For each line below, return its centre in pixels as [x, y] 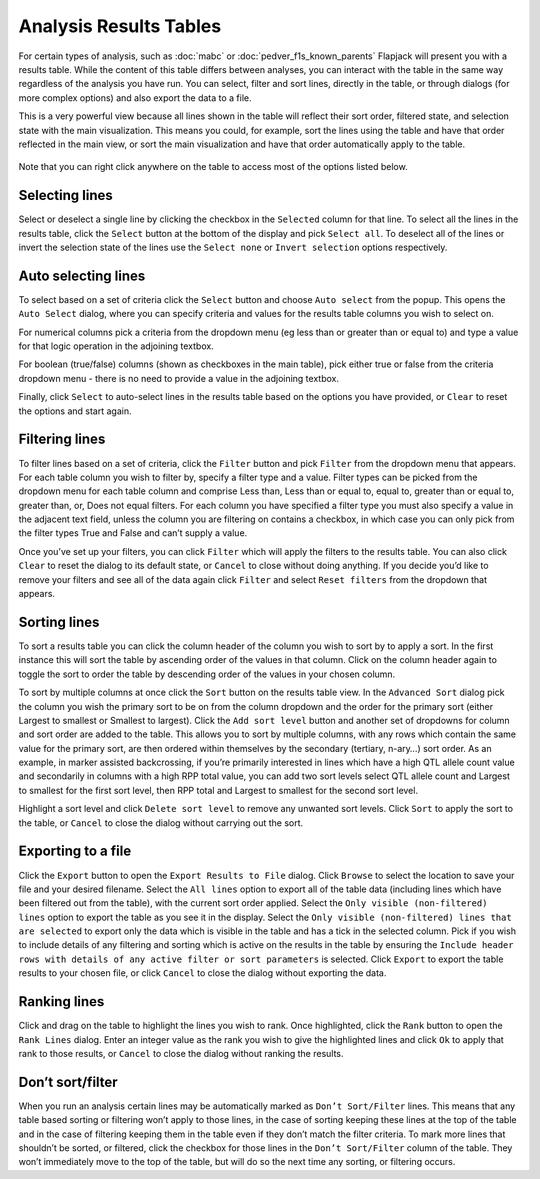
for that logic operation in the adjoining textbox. [116, 346]
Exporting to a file [75, 851]
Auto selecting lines [82, 275]
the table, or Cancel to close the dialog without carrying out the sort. [161, 822]
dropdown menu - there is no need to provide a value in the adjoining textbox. [179, 378]
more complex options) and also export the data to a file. [135, 97]
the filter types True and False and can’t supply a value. [133, 533]
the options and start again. [75, 411]
